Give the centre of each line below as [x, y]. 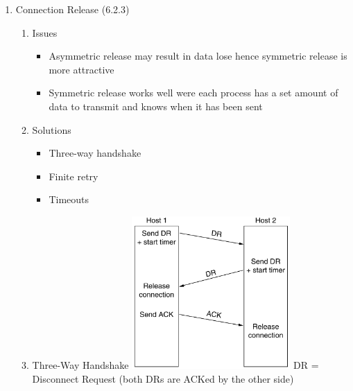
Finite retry [74, 176]
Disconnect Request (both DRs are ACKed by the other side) [163, 378]
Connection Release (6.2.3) [72, 9]
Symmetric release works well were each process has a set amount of [193, 93]
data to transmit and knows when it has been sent [156, 106]
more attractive [81, 69]
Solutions [52, 129]
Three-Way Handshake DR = [175, 365]
